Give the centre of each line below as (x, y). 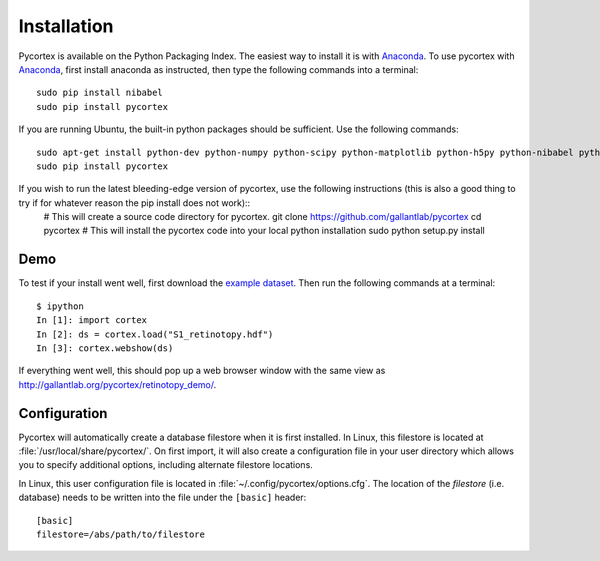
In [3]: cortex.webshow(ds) (105, 348)
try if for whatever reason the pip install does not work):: (134, 202)
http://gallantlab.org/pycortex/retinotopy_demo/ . (117, 384)
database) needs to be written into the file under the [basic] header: (162, 497)
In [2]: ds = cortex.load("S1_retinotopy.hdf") (155, 334)
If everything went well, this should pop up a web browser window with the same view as (202, 371)
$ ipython (60, 306)
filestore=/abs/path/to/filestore (120, 534)
